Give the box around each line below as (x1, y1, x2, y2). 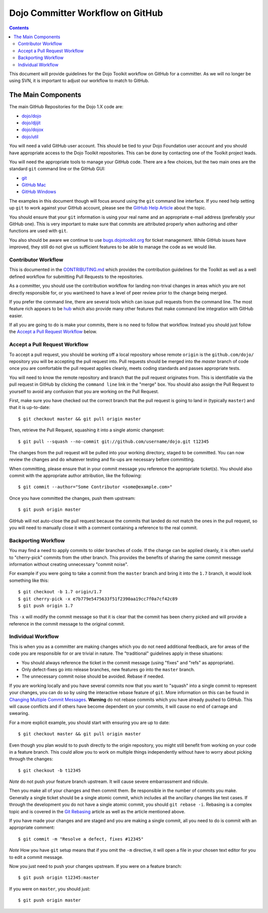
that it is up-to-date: (9, 405, 51, 411)
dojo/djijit (21, 120, 41, 126)
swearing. (9, 710, 30, 716)
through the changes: (9, 756, 53, 762)
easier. (9, 313, 23, 319)
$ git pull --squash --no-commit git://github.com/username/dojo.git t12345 (18, 438, 209, 444)
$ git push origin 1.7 (18, 603, 73, 608)
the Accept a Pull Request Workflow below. (9, 329, 97, 335)
